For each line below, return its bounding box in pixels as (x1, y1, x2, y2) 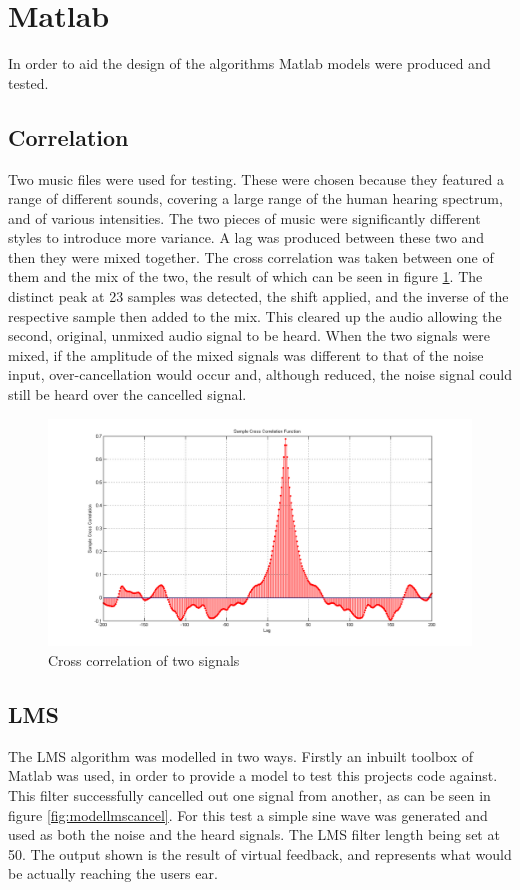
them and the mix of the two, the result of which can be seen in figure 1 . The (8, 266, 483, 287)
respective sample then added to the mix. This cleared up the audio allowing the (8, 305, 502, 326)
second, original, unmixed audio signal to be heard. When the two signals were (8, 325, 490, 346)
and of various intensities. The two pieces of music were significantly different (8, 207, 481, 228)
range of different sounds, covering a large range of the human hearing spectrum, (8, 188, 503, 209)
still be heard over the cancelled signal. (8, 384, 247, 405)
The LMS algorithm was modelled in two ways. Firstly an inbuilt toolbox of (8, 745, 474, 766)
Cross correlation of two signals (48, 649, 240, 670)
